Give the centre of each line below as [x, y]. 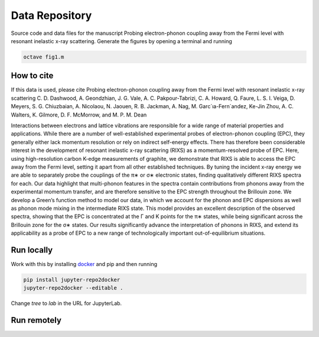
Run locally [32, 250]
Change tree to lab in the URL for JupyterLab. [66, 303]
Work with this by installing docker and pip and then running [84, 264]
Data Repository [51, 15]
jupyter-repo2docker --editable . [73, 288]
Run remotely [36, 320]
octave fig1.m [44, 57]
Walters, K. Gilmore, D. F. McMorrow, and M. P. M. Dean [79, 115]
